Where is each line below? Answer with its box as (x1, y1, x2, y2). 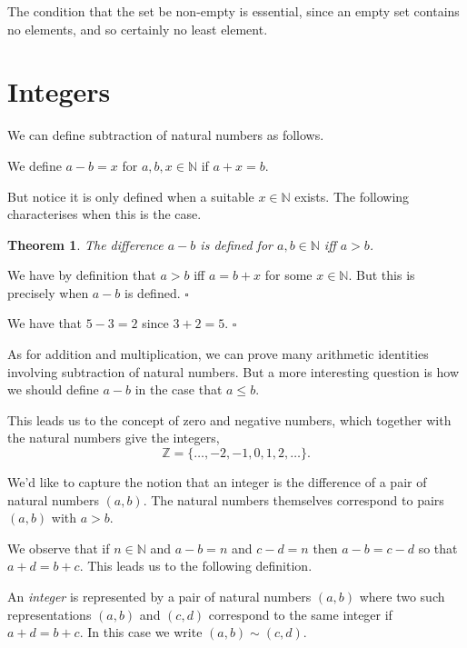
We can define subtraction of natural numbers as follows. (7, 125, 324, 145)
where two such (359, 587, 445, 605)
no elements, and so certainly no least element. (7, 19, 268, 38)
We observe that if (7, 538, 110, 557)
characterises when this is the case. (7, 204, 202, 224)
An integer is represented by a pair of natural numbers (7, 587, 312, 605)
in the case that (134, 380, 223, 399)
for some (264, 265, 313, 284)
